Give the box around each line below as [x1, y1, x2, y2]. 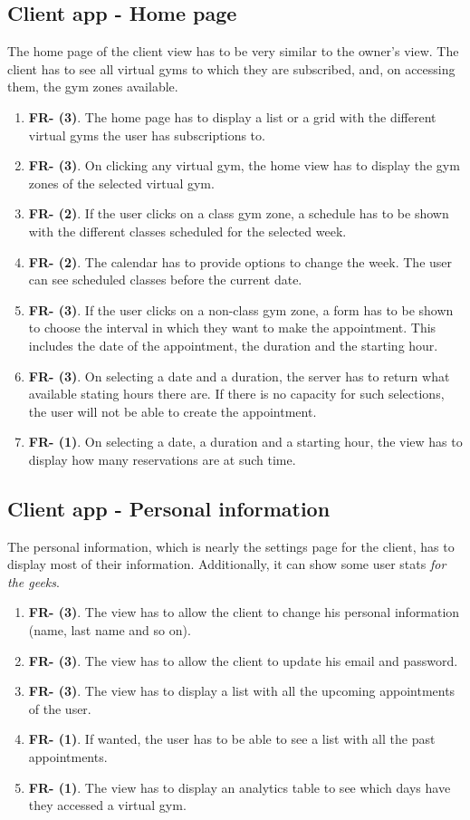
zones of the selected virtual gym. [28, 173, 215, 192]
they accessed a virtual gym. [28, 796, 187, 815]
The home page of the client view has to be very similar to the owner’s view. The [7, 42, 459, 61]
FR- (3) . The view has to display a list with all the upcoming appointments [28, 681, 456, 700]
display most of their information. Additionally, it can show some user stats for [7, 555, 446, 574]
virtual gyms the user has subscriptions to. [28, 125, 265, 144]
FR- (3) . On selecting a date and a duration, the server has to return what [28, 366, 450, 385]
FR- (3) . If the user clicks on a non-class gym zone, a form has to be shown [28, 300, 454, 319]
